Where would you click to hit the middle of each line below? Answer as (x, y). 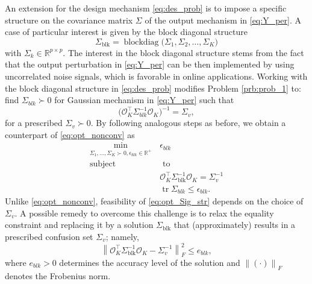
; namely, (122, 236)
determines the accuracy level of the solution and (150, 262)
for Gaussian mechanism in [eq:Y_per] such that (144, 100)
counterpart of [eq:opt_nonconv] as (70, 134)
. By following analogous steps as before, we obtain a (188, 123)
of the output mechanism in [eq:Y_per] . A (223, 20)
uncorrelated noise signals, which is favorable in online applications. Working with (156, 76)
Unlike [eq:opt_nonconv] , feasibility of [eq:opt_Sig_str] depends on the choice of (154, 201)
